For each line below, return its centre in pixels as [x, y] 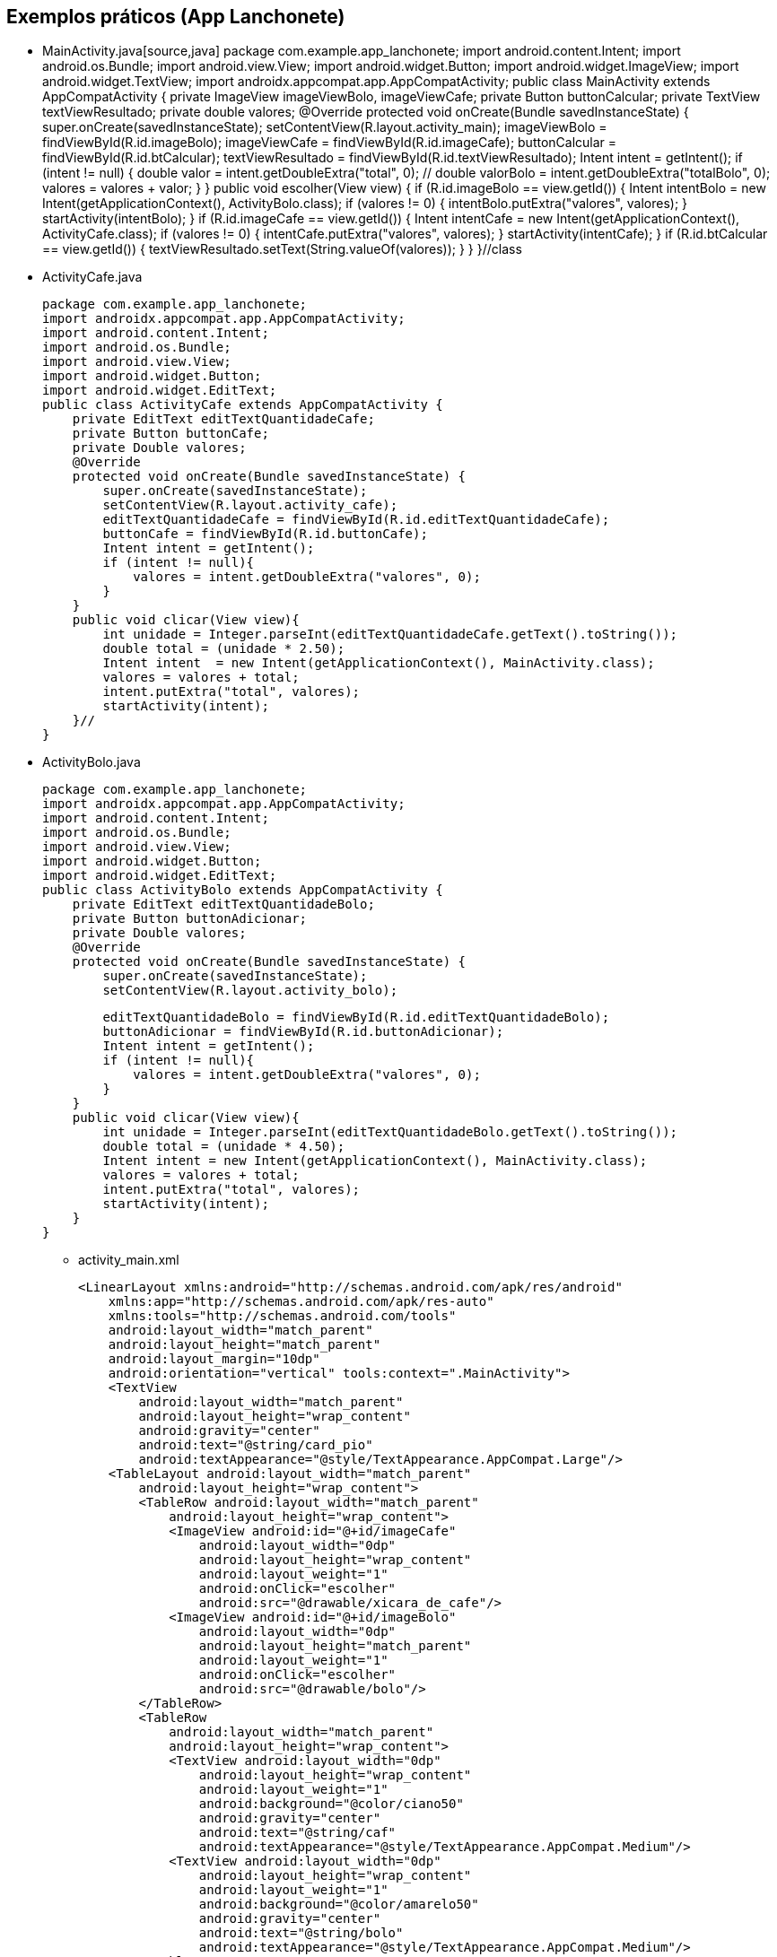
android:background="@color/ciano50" [331, 1804]
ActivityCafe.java [92, 277]
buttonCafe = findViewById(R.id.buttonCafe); [265, 534]
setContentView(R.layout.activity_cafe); [250, 505]
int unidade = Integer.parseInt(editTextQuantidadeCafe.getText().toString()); [390, 635]
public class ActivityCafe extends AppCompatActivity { [243, 405]
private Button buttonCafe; [170, 434]
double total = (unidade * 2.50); [224, 649]
